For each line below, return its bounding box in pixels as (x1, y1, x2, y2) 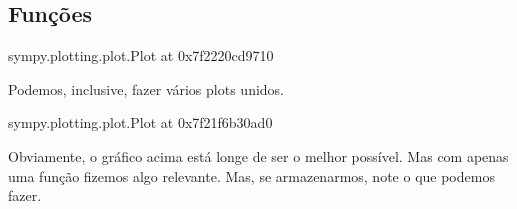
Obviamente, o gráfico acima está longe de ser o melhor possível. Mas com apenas (8, 145, 509, 166)
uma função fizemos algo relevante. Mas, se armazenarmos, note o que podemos (8, 165, 495, 186)
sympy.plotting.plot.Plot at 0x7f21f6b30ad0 (8, 112, 273, 133)
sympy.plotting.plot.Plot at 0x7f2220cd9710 (8, 45, 274, 66)
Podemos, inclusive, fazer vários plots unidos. (8, 78, 284, 99)
